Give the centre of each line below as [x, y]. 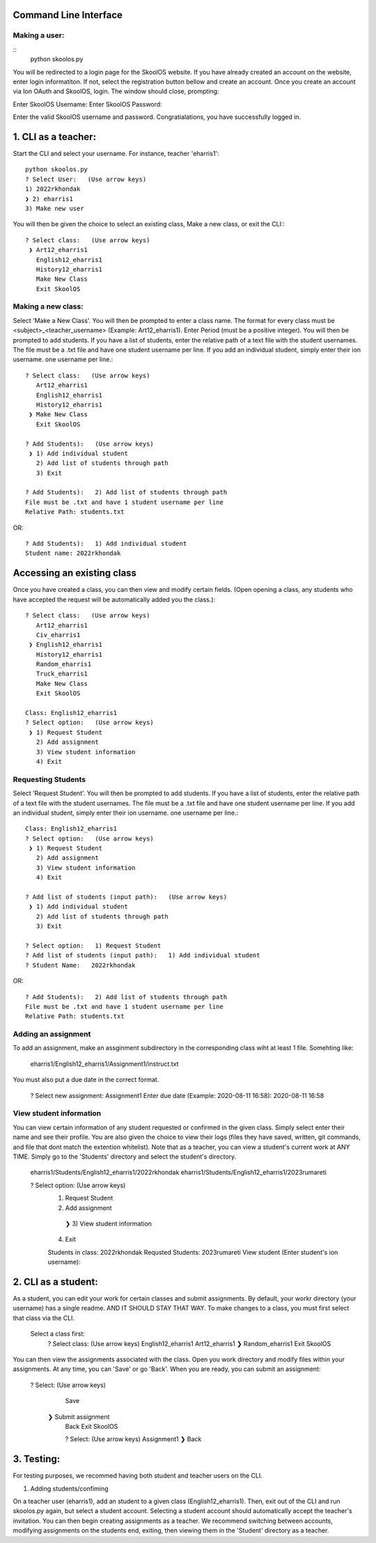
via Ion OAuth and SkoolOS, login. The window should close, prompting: [116, 91]
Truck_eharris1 [62, 674]
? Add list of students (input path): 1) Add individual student [143, 955]
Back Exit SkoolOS [92, 1426]
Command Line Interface [68, 15]
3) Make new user [55, 208]
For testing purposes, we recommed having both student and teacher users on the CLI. [138, 1475]
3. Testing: [37, 1459]
